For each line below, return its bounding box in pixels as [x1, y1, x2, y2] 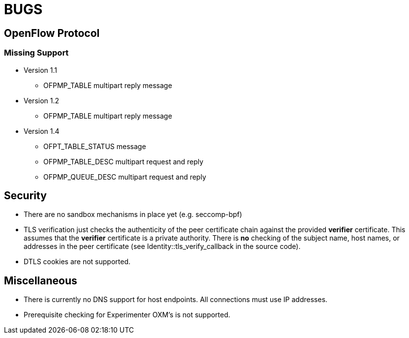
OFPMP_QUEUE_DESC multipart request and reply [43, 172, 206, 181]
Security [4, 189, 47, 202]
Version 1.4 [24, 126, 60, 135]
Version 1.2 [24, 96, 60, 105]
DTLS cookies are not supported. [24, 257, 130, 266]
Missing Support [4, 48, 69, 58]
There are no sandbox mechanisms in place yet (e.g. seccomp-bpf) [24, 210, 242, 219]
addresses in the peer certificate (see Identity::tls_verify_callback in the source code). [24, 242, 301, 251]
